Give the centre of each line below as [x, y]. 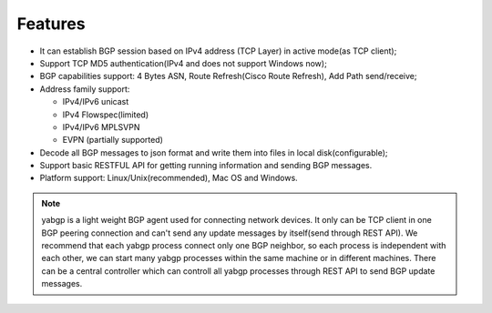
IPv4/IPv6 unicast [96, 102]
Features [51, 24]
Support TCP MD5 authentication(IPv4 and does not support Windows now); [183, 63]
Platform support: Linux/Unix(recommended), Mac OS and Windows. [169, 178]
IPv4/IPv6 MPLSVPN [101, 126]
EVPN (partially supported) [113, 140]
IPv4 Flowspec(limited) [106, 115]
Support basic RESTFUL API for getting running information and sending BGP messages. [206, 166]
